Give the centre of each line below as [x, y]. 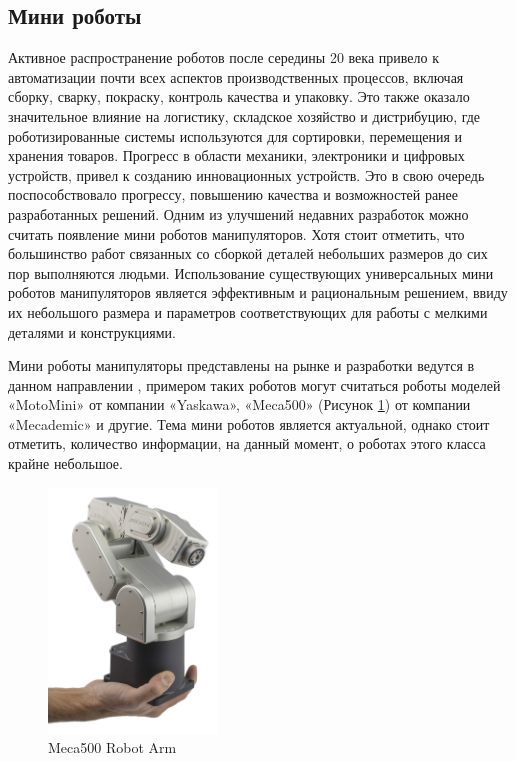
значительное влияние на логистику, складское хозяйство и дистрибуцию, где [244, 115]
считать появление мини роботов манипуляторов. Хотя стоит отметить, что [236, 233]
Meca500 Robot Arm [112, 747]
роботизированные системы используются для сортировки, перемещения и [235, 135]
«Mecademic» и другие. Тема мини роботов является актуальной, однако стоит [249, 423]
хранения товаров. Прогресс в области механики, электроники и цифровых [236, 155]
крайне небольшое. [65, 463]
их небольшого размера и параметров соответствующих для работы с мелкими [248, 311]
